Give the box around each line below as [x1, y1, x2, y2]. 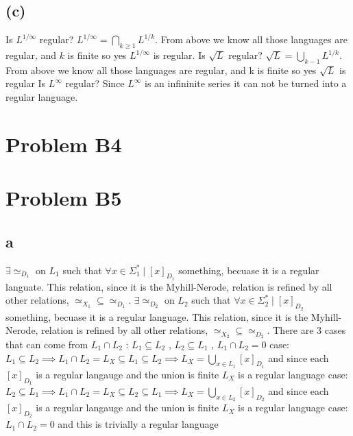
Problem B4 [5, 130, 122, 158]
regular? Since [65, 76, 125, 90]
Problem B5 [5, 184, 122, 212]
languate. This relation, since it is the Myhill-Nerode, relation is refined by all [5, 279, 332, 293]
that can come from [5, 337, 88, 351]
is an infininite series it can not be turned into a [145, 76, 347, 90]
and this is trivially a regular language [58, 417, 219, 431]
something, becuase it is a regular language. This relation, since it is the [5, 309, 308, 324]
